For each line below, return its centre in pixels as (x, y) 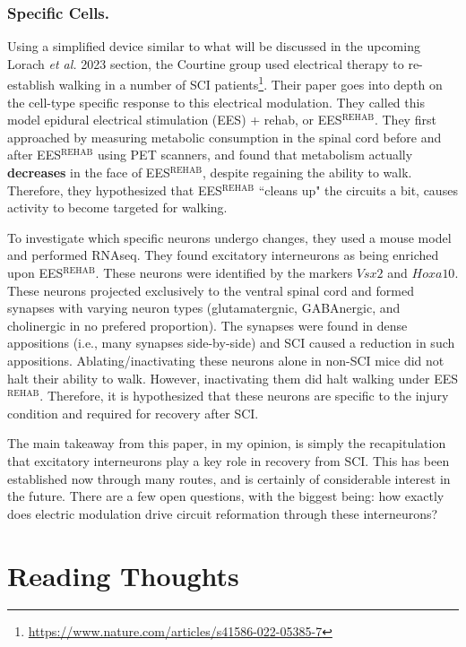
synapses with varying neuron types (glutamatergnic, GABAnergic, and (204, 308)
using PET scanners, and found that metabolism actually (255, 155)
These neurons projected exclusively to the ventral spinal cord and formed (211, 290)
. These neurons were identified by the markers (224, 272)
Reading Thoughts (123, 575)
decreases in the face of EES (89, 173)
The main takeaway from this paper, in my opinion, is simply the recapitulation (227, 443)
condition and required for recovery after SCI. (133, 413)
